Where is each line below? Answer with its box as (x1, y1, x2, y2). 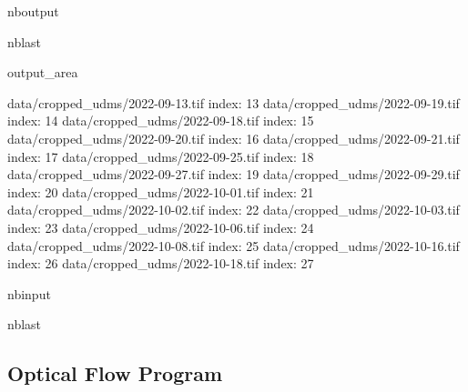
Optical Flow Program (7, 359, 223, 387)
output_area (7, 63, 78, 82)
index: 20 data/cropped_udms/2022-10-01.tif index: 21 (7, 182, 314, 201)
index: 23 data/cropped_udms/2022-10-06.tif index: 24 (7, 217, 314, 236)
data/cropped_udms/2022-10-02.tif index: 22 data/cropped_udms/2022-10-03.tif (7, 200, 460, 219)
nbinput (7, 284, 51, 303)
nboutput (7, 2, 59, 20)
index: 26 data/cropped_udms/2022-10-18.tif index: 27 (7, 254, 314, 273)
